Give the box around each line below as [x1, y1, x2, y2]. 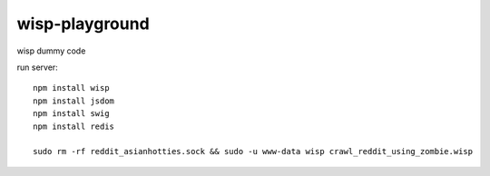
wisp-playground [16, 14, 150, 34]
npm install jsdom [33, 95, 115, 106]
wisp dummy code [16, 45, 86, 56]
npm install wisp [33, 83, 110, 93]
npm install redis [33, 121, 115, 132]
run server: [16, 62, 58, 73]
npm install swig [33, 109, 110, 119]
